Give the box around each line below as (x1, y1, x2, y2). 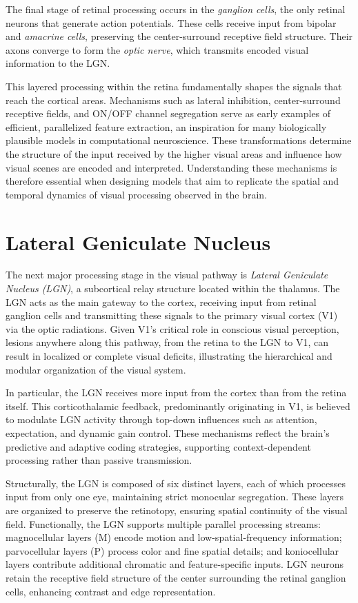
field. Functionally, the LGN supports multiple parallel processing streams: (6, 516, 321, 531)
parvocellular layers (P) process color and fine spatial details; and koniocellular (6, 543, 339, 558)
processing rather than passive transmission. (6, 453, 192, 467)
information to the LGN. (6, 56, 110, 70)
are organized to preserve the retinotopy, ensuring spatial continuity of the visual (6, 502, 348, 517)
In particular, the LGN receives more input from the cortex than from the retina (6, 385, 347, 400)
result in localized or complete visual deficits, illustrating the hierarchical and (6, 349, 332, 362)
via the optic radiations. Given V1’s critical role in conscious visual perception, (6, 321, 339, 336)
